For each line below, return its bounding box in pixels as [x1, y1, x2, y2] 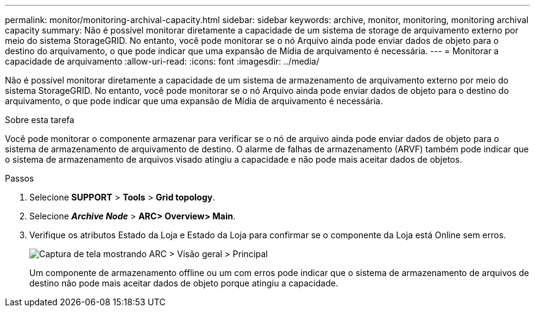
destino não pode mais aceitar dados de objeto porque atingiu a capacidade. [29, 278, 338, 288]
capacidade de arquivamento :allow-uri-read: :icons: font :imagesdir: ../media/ [5, 56, 319, 66]
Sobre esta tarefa [5, 115, 75, 125]
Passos [5, 173, 34, 183]
